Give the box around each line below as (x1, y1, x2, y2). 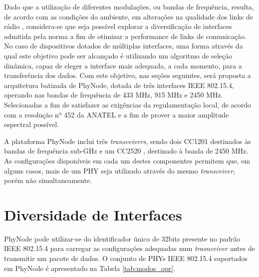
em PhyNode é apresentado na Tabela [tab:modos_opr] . (4, 262, 176, 273)
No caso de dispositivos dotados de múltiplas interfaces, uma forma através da (4, 40, 243, 51)
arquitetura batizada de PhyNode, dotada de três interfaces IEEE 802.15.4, (4, 79, 234, 90)
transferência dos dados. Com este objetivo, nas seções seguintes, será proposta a (4, 70, 251, 80)
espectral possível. (4, 119, 59, 129)
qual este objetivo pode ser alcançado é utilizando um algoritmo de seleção (4, 50, 233, 60)
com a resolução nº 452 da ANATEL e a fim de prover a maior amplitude (4, 109, 229, 119)
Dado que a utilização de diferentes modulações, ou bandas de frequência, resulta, (4, 1, 254, 11)
